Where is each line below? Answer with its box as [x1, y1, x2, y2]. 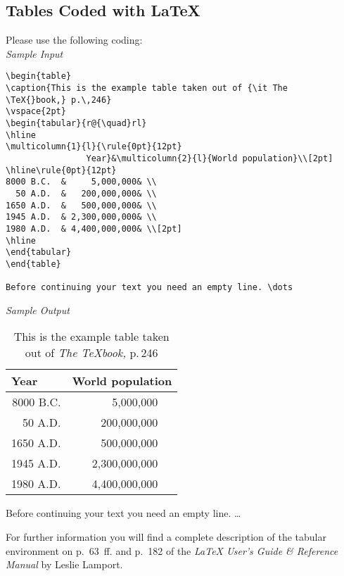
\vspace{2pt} [6, 106, 66, 117]
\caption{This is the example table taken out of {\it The [6, 83, 288, 94]
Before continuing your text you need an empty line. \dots [6, 282, 293, 293]
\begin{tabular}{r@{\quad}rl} [6, 118, 147, 129]
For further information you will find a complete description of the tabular [6, 530, 326, 544]
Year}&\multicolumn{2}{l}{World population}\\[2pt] [86, 153, 333, 163]
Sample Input [6, 46, 63, 61]
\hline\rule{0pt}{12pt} [6, 165, 117, 175]
